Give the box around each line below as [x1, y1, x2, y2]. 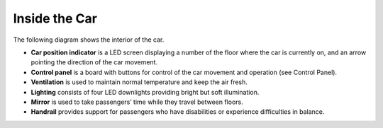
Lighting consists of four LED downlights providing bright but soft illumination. [30, 88, 260, 96]
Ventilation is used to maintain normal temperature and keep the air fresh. [30, 78, 248, 86]
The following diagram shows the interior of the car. [13, 35, 165, 44]
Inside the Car [13, 11, 97, 26]
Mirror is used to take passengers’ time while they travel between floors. [30, 98, 244, 106]
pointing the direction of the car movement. [30, 58, 158, 66]
